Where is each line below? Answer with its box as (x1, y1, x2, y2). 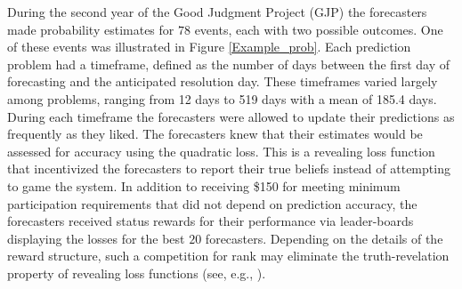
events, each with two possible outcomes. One (194, 20, 443, 38)
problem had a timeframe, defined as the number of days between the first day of (7, 54, 450, 73)
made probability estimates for (7, 20, 174, 38)
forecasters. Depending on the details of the (205, 229, 443, 247)
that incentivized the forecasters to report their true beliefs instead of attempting (7, 159, 450, 178)
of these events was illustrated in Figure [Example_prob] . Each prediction (7, 37, 411, 56)
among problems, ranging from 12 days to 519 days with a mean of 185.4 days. (7, 89, 437, 108)
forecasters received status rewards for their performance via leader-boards (7, 212, 414, 230)
